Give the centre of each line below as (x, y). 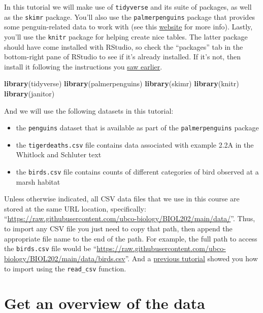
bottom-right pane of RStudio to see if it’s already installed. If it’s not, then (123, 57)
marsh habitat (38, 181)
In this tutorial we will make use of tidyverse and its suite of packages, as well (128, 7)
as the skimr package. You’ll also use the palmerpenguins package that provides (130, 16)
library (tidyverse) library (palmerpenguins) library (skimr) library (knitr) (122, 83)
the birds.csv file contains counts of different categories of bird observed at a (137, 172)
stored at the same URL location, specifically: (75, 208)
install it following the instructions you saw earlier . (83, 66)
